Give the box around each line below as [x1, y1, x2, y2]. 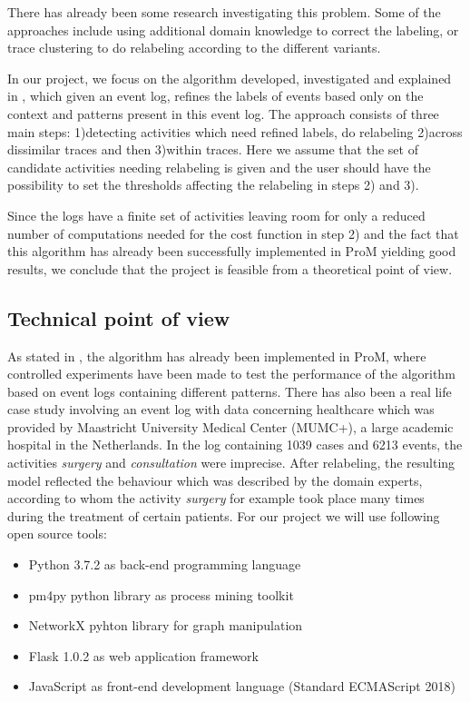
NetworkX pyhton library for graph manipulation [28, 616, 303, 635]
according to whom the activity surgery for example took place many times [7, 489, 425, 508]
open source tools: [7, 524, 107, 543]
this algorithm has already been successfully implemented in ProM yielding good [7, 242, 456, 261]
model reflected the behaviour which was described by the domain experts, [7, 470, 423, 489]
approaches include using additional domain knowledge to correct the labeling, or [7, 20, 459, 39]
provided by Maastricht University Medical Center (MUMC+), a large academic [7, 417, 454, 436]
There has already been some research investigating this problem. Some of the [7, 3, 441, 21]
